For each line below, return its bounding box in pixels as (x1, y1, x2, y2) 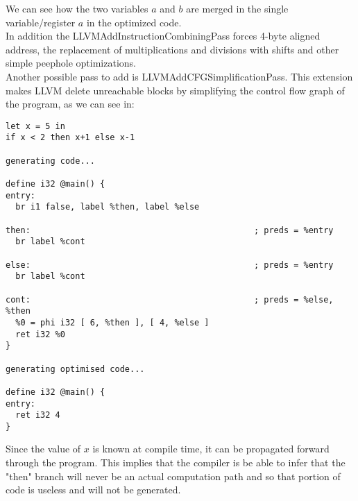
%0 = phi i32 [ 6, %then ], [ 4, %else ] (15, 317, 210, 328)
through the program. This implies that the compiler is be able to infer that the (6, 455, 346, 470)
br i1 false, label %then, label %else (15, 202, 200, 212)
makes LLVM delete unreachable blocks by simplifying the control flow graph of (6, 83, 345, 97)
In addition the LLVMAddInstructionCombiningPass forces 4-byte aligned (6, 28, 321, 43)
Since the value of (6, 441, 81, 456)
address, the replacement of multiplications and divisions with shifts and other (6, 42, 339, 56)
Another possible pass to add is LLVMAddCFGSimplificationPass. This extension (6, 69, 353, 83)
